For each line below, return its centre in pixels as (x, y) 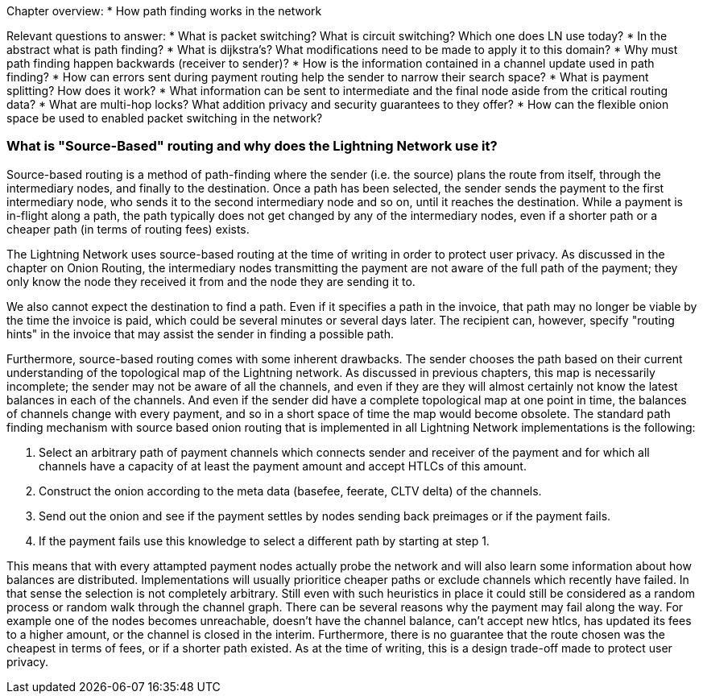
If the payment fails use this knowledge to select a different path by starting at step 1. (264, 541)
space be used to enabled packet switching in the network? (165, 118)
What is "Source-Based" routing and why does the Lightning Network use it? (252, 146)
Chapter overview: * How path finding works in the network (164, 11)
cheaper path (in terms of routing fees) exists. (128, 229)
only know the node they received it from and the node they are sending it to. (211, 281)
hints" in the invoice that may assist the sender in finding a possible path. (201, 333)
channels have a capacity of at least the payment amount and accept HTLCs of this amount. (283, 466)
